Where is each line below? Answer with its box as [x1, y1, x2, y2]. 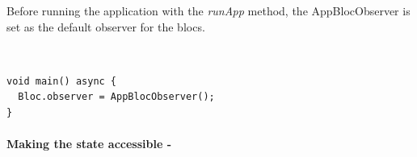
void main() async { [6, 75, 117, 87]
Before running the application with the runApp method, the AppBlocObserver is [6, 2, 411, 19]
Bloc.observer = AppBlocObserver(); [18, 91, 215, 103]
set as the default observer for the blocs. [6, 18, 205, 35]
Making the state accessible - [6, 135, 172, 152]
